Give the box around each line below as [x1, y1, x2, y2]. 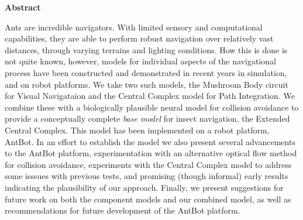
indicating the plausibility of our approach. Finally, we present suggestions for [5, 181, 284, 193]
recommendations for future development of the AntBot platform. [5, 204, 240, 216]
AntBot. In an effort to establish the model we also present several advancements [5, 135, 295, 147]
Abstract [5, 1, 41, 13]
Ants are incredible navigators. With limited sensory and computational [5, 20, 263, 33]
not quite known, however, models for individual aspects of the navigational [5, 55, 276, 67]
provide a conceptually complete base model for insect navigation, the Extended [5, 112, 290, 125]
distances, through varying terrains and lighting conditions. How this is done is [5, 43, 288, 56]
